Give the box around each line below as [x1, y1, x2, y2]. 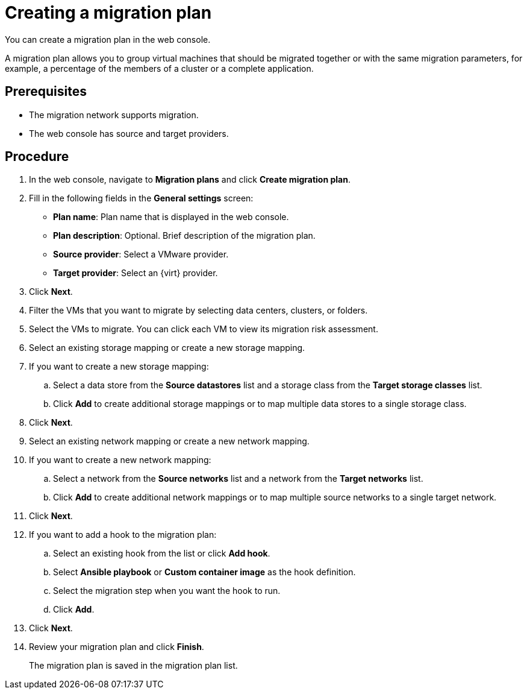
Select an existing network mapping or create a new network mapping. [29, 436, 310, 447]
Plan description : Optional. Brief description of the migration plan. [53, 230, 316, 241]
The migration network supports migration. [29, 109, 199, 120]
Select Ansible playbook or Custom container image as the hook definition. [53, 567, 356, 578]
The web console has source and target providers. [29, 128, 229, 139]
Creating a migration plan [5, 2, 212, 23]
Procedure [5, 149, 69, 165]
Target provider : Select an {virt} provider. [53, 268, 218, 279]
